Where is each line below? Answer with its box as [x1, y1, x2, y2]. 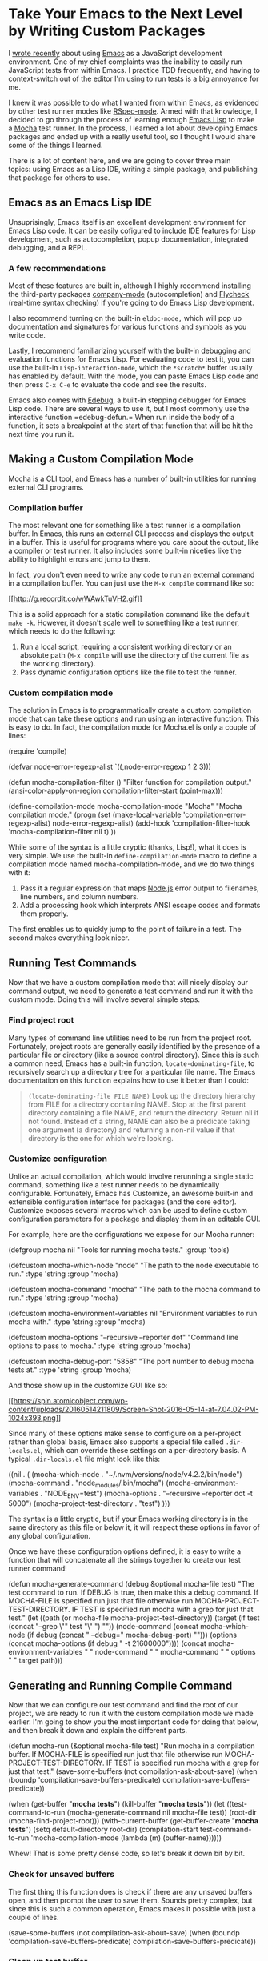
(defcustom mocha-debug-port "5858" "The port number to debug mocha [8, 1356, 254, 1366]
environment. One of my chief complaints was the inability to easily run [8, 57, 242, 66]
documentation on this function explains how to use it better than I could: [8, 1075, 250, 1085]
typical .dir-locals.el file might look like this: [8, 1454, 161, 1463]
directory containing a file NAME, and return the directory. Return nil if [27, 1107, 259, 1117]
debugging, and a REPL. [8, 242, 88, 252]
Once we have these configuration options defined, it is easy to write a [8, 1547, 242, 1556]
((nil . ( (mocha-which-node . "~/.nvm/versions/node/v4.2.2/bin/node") [8, 1469, 242, 1479]
